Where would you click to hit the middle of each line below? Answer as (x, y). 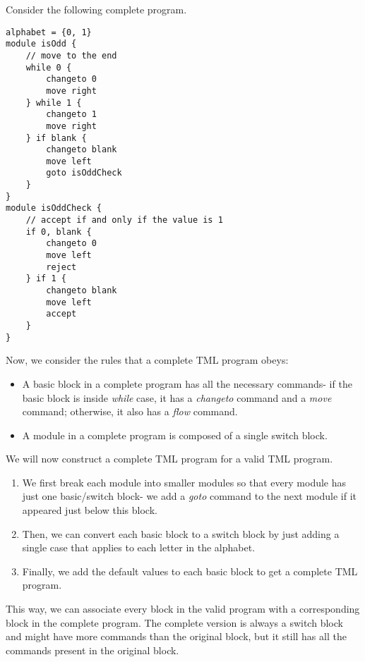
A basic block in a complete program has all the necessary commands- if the (187, 383)
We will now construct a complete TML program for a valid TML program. (169, 459)
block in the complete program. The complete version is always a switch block (174, 622)
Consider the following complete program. (96, 9)
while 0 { (49, 67)
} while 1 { (54, 103)
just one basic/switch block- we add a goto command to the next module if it (190, 496)
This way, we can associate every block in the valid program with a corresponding (183, 609)
